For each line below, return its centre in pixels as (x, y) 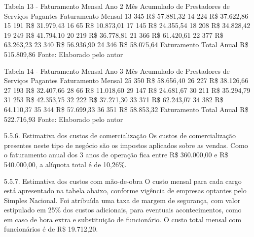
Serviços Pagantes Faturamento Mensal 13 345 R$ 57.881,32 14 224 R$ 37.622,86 (126, 15)
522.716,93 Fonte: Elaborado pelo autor (64, 119)
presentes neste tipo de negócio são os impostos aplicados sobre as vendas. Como (126, 145)
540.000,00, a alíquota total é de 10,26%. (65, 164)
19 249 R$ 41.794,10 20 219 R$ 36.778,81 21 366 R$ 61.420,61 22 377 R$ (114, 35)
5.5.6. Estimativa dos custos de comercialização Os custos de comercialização (120, 135)
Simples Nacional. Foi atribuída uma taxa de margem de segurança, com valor (122, 200)
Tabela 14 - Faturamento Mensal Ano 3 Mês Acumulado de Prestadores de (117, 71)
